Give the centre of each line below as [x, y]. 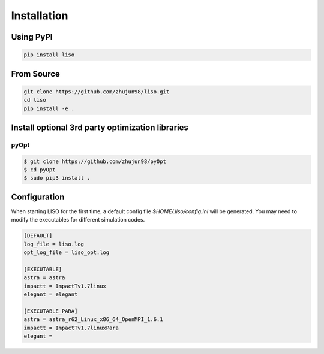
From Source [35, 74]
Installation [40, 16]
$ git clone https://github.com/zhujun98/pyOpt [95, 161]
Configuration [38, 197]
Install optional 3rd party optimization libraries [100, 127]
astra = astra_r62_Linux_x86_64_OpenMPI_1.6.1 [93, 320]
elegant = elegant [51, 294]
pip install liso [49, 55]
